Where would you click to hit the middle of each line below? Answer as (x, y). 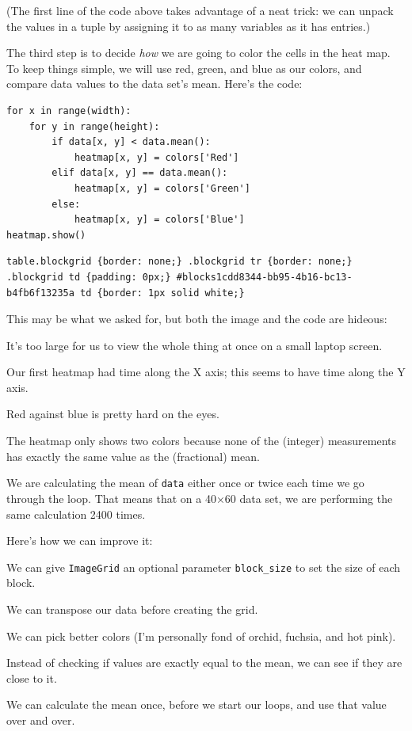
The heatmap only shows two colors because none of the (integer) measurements (202, 441)
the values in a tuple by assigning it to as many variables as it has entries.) (189, 26)
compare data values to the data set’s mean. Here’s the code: (154, 84)
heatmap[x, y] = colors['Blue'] (159, 220)
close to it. (32, 678)
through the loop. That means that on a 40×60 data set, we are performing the (200, 498)
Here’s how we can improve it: (80, 541)
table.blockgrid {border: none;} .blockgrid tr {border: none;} (179, 262)
